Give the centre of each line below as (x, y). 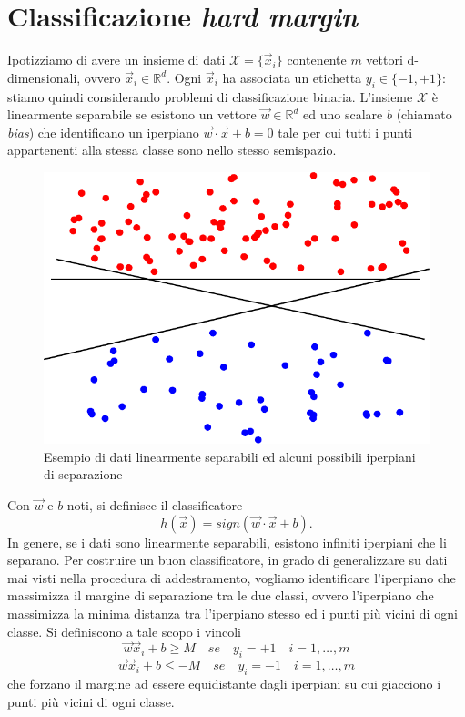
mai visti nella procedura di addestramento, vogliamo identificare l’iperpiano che (232, 577)
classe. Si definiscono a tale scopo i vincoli (124, 631)
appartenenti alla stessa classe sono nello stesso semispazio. (172, 150)
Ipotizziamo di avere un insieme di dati (116, 60)
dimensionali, (44, 77)
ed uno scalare (343, 114)
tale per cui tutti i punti (345, 132)
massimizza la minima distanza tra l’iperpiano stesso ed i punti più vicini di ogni (232, 614)
